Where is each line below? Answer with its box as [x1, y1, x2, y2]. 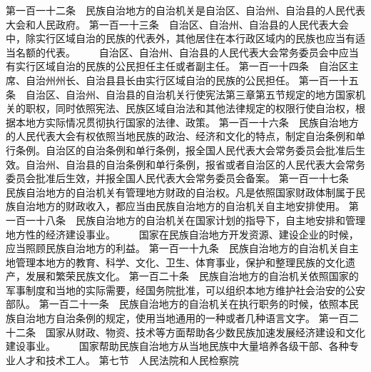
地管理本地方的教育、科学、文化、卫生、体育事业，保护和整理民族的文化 [6, 254, 345, 269]
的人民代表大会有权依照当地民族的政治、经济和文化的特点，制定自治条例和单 [6, 129, 365, 144]
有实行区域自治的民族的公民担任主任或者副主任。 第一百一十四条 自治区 [6, 59, 349, 74]
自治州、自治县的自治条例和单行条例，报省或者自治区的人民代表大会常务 [25, 156, 365, 171]
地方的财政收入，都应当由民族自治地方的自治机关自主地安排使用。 [35, 198, 345, 213]
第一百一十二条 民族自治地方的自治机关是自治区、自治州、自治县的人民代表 [6, 3, 365, 17]
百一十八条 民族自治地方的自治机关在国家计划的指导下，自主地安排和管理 [15, 212, 365, 227]
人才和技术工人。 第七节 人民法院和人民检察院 [15, 352, 239, 367]
